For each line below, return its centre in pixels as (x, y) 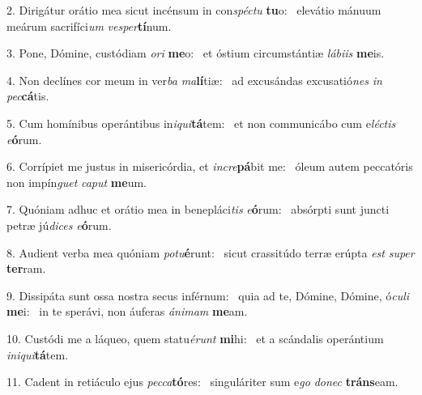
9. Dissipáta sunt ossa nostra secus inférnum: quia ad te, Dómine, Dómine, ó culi (208, 295)
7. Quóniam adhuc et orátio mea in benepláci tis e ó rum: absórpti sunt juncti (198, 209)
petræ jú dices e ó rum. (59, 225)
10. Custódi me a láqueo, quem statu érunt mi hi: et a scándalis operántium (195, 338)
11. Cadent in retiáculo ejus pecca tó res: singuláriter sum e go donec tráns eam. (202, 382)
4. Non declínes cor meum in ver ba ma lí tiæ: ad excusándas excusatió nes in (194, 80)
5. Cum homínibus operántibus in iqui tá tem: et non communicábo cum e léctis (201, 123)
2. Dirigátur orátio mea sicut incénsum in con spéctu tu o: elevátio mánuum (194, 10)
